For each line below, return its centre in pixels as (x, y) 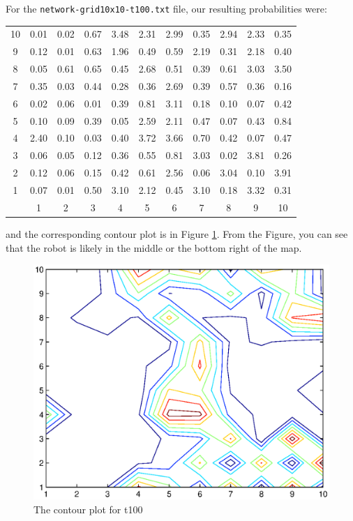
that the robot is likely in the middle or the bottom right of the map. (154, 247)
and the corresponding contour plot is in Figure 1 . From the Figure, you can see (177, 233)
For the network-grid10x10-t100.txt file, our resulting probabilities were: (166, 8)
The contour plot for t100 (88, 509)
